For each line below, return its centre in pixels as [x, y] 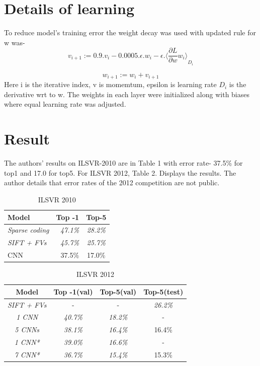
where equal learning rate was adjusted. [65, 104]
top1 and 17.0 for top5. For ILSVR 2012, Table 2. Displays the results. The [120, 172]
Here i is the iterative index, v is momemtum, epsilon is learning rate [110, 84]
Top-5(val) [118, 291]
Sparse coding [28, 230]
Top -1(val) [73, 291]
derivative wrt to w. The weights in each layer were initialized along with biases [127, 94]
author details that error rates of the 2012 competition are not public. [112, 182]
